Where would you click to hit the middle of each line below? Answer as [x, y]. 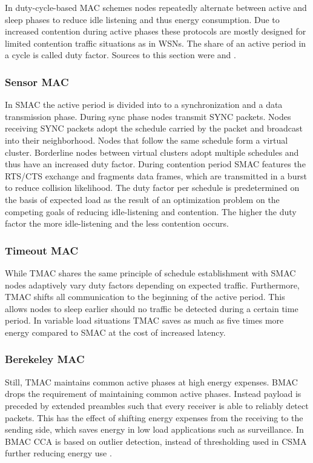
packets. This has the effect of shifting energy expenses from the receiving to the [154, 417]
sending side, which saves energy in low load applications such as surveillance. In [154, 429]
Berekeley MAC [45, 359]
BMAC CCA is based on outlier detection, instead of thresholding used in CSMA [156, 441]
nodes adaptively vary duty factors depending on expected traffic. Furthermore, [152, 285]
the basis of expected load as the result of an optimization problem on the [142, 199]
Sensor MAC [37, 82]
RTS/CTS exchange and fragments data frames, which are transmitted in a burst [156, 175]
